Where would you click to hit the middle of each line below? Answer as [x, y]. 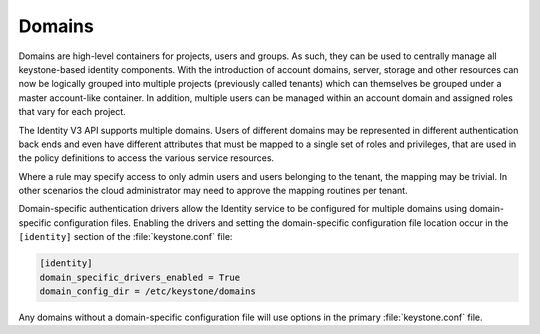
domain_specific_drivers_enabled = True [139, 277]
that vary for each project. [72, 112]
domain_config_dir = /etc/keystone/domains [148, 291]
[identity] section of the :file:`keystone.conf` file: [125, 237]
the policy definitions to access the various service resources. [146, 158]
